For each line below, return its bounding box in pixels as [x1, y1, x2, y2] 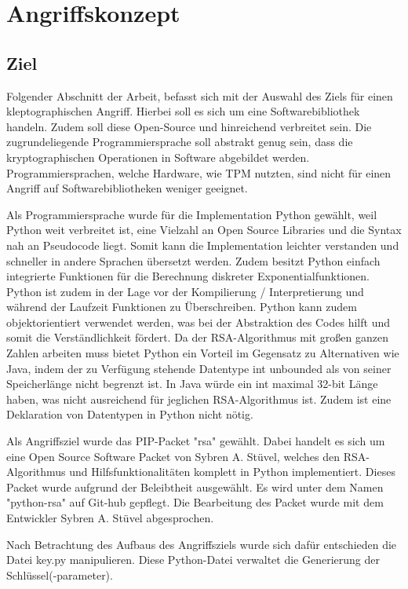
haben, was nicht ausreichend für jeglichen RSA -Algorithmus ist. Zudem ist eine [6, 390, 392, 407]
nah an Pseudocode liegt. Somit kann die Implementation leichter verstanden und [6, 236, 399, 253]
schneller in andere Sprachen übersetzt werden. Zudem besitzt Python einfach [6, 252, 381, 269]
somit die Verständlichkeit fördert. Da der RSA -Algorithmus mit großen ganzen [6, 329, 388, 346]
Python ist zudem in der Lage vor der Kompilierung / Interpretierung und [6, 283, 364, 299]
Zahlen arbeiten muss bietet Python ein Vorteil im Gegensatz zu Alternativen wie [6, 345, 399, 361]
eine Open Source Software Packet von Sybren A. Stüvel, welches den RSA [6, 448, 366, 464]
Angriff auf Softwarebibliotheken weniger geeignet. [6, 180, 248, 196]
